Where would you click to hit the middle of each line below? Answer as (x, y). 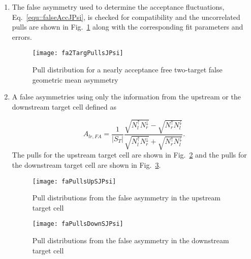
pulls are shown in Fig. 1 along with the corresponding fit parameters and (128, 27)
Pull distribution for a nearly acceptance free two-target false (127, 70)
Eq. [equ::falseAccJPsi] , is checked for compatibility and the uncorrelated (126, 17)
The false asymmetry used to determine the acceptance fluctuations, (118, 7)
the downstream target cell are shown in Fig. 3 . (86, 164)
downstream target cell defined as (64, 106)
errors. (22, 36)
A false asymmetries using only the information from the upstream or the (126, 97)
